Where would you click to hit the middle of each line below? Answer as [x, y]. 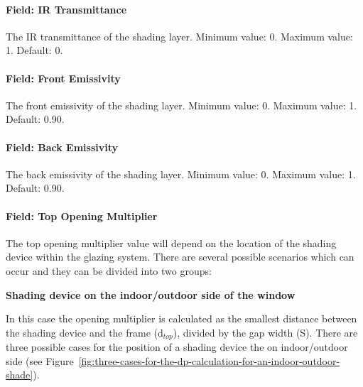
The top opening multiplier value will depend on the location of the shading [171, 242]
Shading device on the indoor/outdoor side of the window [151, 294]
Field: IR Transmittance [66, 9]
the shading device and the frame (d [85, 332]
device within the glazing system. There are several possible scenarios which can [180, 257]
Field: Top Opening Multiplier [82, 216]
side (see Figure [40, 360]
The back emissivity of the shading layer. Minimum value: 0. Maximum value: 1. [181, 174]
